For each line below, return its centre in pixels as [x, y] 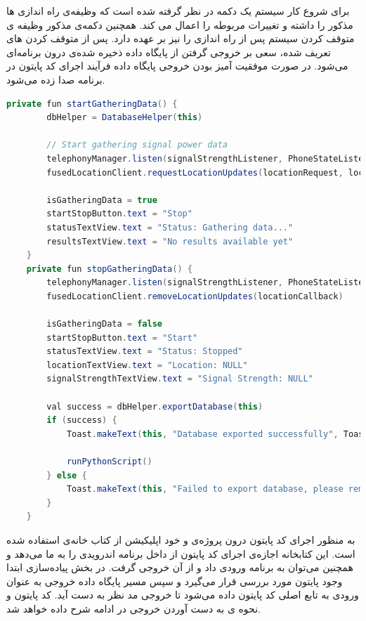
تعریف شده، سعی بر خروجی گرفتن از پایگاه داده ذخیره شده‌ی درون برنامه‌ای [169, 52]
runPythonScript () [109, 462]
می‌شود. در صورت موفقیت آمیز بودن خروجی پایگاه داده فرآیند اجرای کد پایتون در [177, 66]
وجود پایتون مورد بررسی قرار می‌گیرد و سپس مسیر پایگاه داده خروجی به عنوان [175, 581]
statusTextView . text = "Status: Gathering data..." [170, 227]
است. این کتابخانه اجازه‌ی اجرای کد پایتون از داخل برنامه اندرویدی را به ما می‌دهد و [181, 553]
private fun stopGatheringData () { [109, 269]
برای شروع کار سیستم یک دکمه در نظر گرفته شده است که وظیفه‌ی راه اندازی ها [178, 11]
